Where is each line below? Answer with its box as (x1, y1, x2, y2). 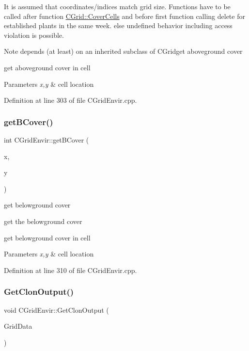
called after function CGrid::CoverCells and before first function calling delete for (4, 11, 245, 21)
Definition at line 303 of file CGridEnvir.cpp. (4, 95, 137, 105)
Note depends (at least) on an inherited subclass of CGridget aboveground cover (4, 46, 243, 56)
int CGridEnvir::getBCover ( (4, 134, 89, 144)
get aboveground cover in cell (4, 62, 91, 72)
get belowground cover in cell (4, 232, 91, 242)
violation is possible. (4, 30, 64, 40)
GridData (4, 321, 32, 331)
